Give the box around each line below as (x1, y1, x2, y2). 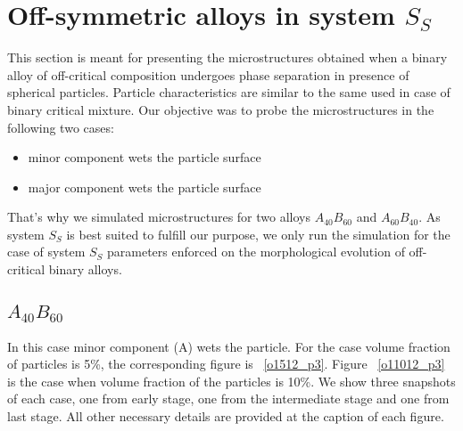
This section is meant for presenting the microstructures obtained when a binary (7, 48, 448, 67)
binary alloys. (48, 260, 122, 279)
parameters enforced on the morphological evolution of (107, 242, 405, 261)
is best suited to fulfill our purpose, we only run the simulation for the (66, 224, 451, 243)
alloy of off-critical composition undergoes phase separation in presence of (7, 65, 409, 84)
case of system (7, 242, 86, 261)
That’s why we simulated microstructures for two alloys (7, 207, 311, 226)
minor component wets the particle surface (28, 148, 261, 167)
